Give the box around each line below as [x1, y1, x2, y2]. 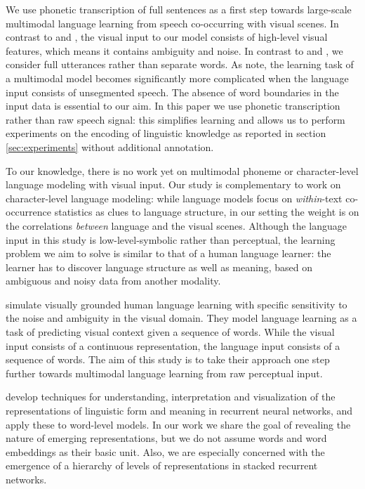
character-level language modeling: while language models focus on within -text [6, 190, 343, 205]
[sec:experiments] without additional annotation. [6, 139, 214, 154]
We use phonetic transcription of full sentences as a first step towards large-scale [6, 2, 352, 16]
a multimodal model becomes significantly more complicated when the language [6, 70, 349, 85]
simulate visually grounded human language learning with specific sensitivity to [6, 296, 347, 311]
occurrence [6, 204, 52, 219]
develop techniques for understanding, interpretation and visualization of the [6, 389, 336, 404]
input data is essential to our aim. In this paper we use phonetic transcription [6, 98, 340, 113]
